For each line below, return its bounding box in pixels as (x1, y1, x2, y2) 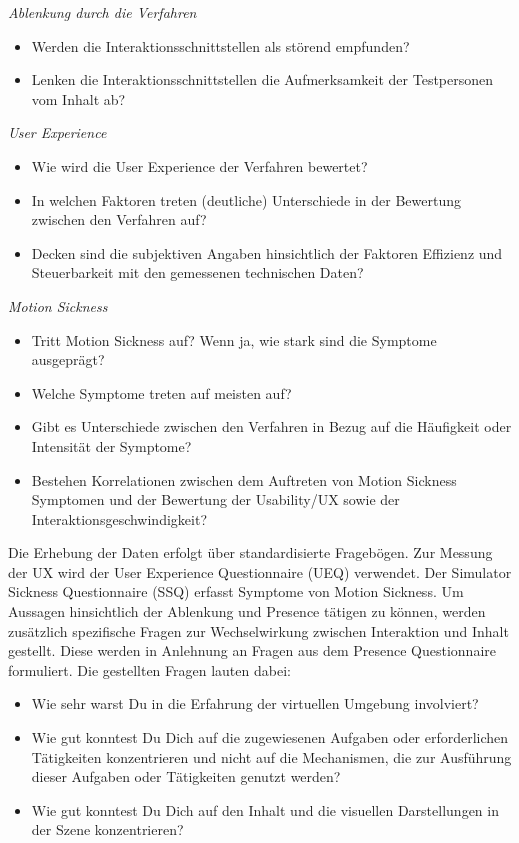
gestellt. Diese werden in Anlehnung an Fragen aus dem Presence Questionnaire (8, 640, 496, 661)
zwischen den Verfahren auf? (31, 209, 207, 230)
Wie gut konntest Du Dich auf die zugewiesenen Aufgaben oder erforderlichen (31, 727, 509, 748)
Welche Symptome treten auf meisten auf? (31, 382, 292, 403)
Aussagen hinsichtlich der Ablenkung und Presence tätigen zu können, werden (8, 601, 486, 622)
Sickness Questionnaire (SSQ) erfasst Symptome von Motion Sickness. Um (8, 581, 464, 602)
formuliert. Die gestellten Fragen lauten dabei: (8, 659, 291, 680)
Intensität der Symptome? (31, 435, 192, 456)
